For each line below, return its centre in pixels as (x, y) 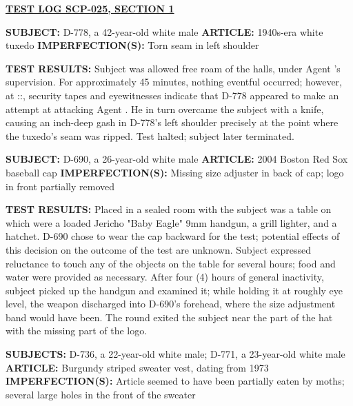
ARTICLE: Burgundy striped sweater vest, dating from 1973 (137, 367)
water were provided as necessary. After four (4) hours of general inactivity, (165, 277)
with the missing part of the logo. (77, 331)
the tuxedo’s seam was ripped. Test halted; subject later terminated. (150, 135)
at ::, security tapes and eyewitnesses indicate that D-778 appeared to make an (172, 95)
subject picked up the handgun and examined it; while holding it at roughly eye (174, 290)
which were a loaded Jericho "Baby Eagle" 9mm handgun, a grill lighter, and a (171, 222)
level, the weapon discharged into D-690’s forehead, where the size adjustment (171, 304)
